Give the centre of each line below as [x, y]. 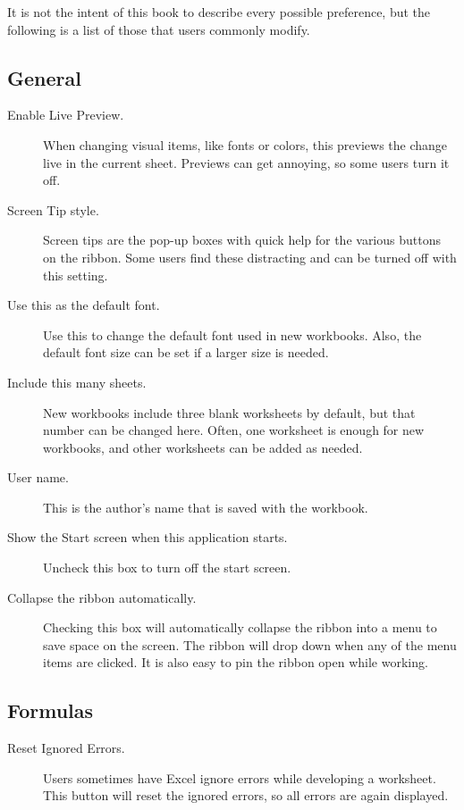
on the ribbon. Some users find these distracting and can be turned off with [250, 257]
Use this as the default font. [84, 305]
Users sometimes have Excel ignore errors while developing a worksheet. [240, 777]
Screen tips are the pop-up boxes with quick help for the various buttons [242, 240]
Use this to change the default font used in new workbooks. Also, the [232, 334]
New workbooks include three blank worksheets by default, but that [229, 412]
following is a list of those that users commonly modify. [159, 29]
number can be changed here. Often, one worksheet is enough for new [234, 430]
